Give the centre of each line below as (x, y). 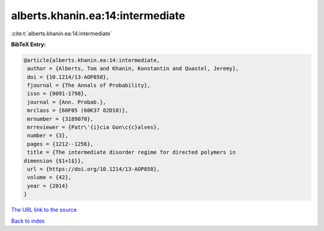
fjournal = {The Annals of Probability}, (89, 86)
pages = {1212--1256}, (61, 144)
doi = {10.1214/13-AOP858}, (68, 77)
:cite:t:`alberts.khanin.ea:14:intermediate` (61, 34)
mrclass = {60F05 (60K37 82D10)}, (78, 110)
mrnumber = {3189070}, (61, 119)
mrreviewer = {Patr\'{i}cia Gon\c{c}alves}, (94, 127)
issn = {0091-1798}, (57, 94)
